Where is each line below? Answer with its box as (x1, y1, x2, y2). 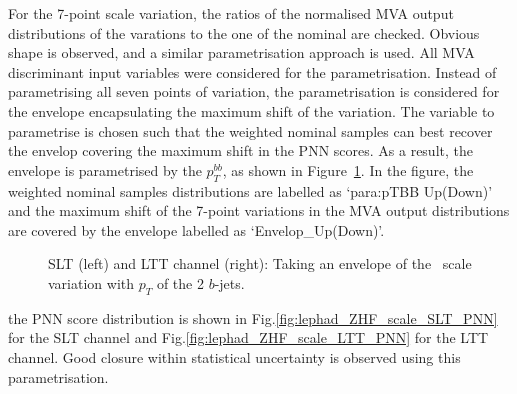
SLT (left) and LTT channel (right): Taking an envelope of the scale (48, 253, 472, 274)
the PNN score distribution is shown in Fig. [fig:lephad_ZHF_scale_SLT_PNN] (8, 307, 498, 328)
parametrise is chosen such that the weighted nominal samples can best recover (8, 120, 493, 141)
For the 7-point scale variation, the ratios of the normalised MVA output (8, 3, 454, 23)
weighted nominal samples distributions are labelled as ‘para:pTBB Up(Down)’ (8, 180, 493, 201)
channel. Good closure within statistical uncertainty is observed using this (8, 346, 461, 367)
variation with (48, 272, 135, 293)
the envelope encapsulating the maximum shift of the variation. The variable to (8, 100, 495, 121)
